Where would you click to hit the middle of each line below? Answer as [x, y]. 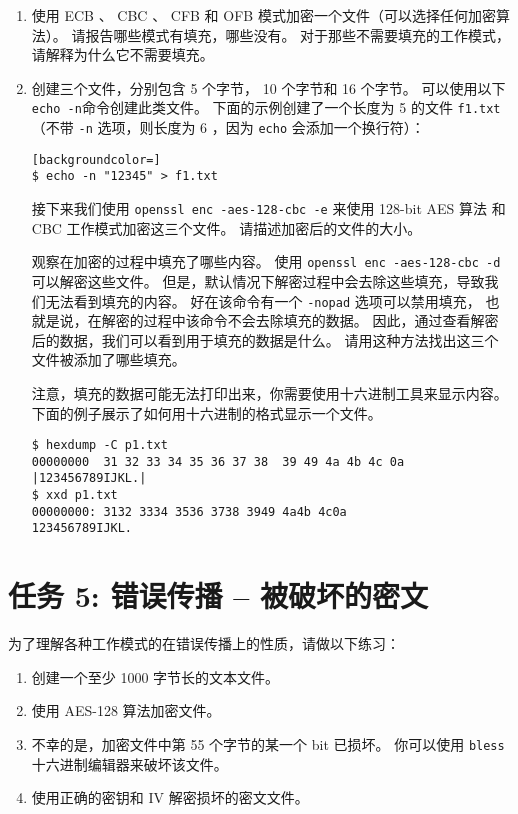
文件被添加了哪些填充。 [108, 359]
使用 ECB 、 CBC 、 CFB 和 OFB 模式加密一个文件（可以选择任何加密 [263, 15]
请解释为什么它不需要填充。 [122, 54]
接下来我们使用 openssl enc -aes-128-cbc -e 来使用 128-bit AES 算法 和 [268, 208]
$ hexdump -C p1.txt [99, 445]
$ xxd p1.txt [74, 495]
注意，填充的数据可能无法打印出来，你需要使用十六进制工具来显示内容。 [269, 392]
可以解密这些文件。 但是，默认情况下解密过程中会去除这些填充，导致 [258, 280]
